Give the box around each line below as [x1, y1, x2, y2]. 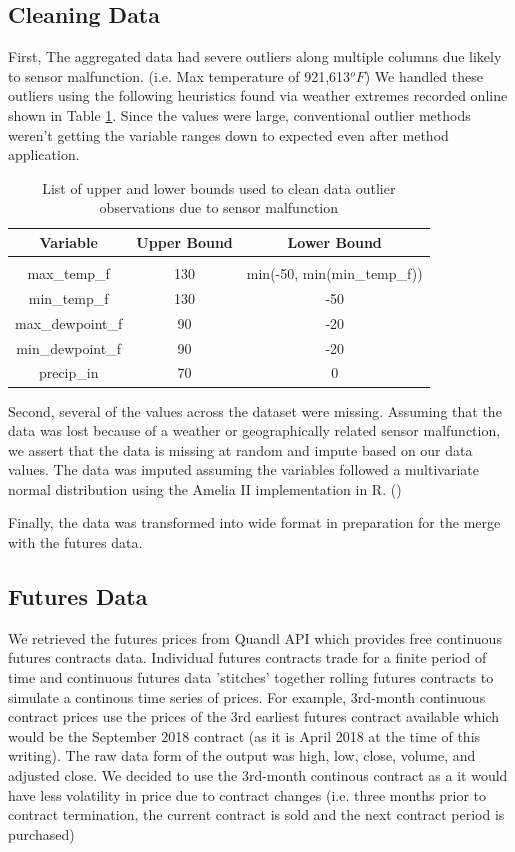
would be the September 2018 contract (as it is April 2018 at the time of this [8, 725, 481, 746]
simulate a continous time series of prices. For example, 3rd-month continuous [8, 686, 486, 707]
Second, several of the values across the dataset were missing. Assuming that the [8, 400, 502, 421]
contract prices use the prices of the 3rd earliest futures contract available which [8, 706, 500, 727]
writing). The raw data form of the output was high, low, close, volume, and [8, 745, 476, 766]
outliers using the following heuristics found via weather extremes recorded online [8, 85, 508, 106]
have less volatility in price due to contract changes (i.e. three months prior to [8, 784, 487, 805]
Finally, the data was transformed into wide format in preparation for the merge [8, 512, 501, 533]
